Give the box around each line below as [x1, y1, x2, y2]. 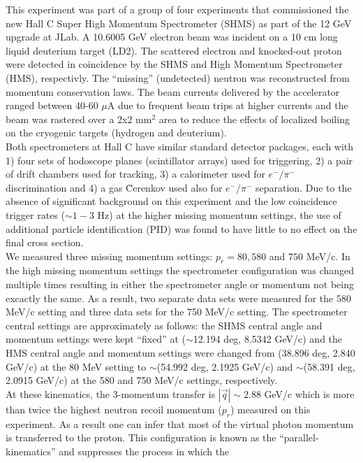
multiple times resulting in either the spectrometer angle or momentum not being [6, 277, 354, 292]
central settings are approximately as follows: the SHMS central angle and [6, 318, 323, 332]
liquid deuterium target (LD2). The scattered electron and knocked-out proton [6, 43, 342, 57]
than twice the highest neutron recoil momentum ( [6, 401, 222, 416]
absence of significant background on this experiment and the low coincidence [6, 194, 337, 208]
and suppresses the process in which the [59, 443, 230, 458]
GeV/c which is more [264, 386, 355, 401]
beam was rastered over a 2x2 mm [6, 111, 152, 126]
